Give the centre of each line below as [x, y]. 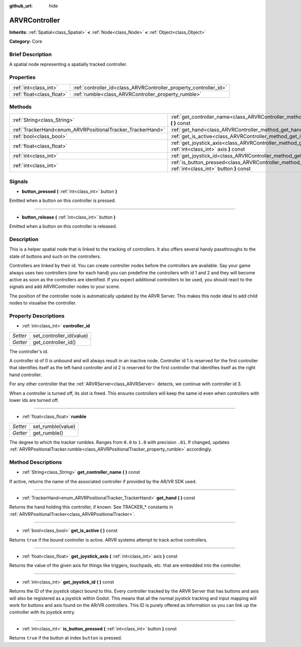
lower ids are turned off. [34, 400]
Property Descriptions [37, 315]
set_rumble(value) [54, 426]
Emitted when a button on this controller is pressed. [63, 200]
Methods [21, 106]
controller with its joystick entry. [42, 612]
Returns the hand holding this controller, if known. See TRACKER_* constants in [91, 507]
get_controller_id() [54, 342]
